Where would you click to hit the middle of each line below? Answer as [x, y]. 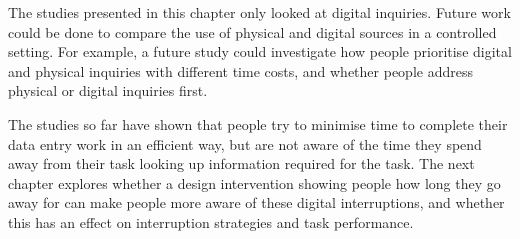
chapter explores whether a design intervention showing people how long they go [254, 182]
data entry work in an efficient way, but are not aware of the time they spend [245, 143]
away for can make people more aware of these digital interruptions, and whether [256, 202]
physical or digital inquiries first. [108, 90]
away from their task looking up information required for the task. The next [241, 163]
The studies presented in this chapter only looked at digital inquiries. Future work [259, 12]
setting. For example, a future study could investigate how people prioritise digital [260, 51]
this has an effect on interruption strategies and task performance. [211, 221]
